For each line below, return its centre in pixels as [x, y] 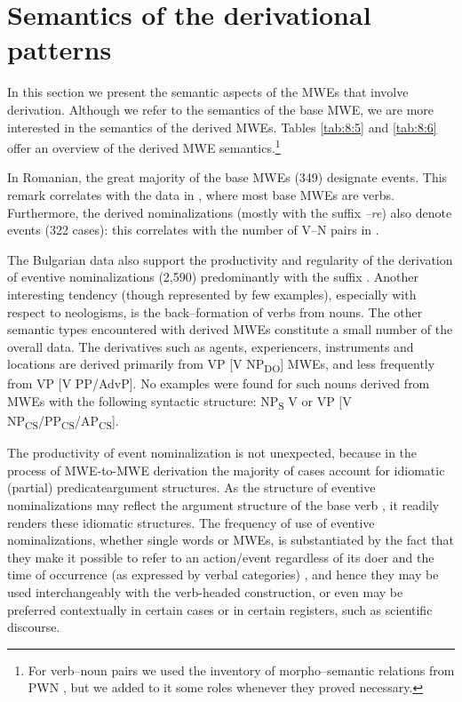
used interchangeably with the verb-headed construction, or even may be [205, 592]
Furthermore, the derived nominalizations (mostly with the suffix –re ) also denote [230, 212]
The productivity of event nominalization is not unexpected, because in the [212, 453]
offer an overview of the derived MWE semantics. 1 [144, 146]
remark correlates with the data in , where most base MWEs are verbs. [201, 194]
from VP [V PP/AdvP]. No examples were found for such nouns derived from [219, 383]
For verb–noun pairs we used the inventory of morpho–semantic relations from [241, 670]
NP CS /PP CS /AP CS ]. [63, 422]
